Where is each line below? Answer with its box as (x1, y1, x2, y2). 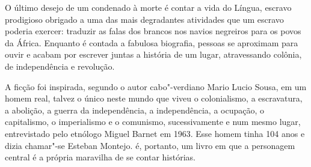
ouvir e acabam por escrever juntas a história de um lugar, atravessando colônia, (5, 48, 302, 61)
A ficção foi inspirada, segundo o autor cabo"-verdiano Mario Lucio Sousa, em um (5, 80, 307, 93)
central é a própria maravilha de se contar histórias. (5, 151, 196, 163)
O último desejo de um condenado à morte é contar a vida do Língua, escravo (5, 1, 292, 13)
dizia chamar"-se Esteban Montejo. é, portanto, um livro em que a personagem (5, 139, 295, 151)
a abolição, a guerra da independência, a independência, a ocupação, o (5, 103, 265, 116)
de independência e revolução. (5, 59, 115, 72)
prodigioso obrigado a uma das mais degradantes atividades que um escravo (5, 13, 284, 25)
